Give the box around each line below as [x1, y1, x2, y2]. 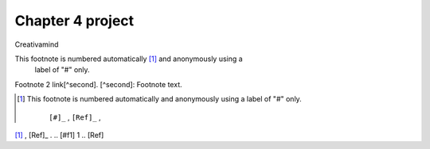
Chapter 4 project [14, 12, 135, 29]
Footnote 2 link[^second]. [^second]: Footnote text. [14, 79, 182, 89]
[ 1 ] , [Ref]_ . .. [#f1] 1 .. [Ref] [14, 130, 104, 139]
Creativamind [14, 40, 59, 49]
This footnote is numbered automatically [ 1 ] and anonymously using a [14, 54, 243, 63]
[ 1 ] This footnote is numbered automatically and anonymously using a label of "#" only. [17, 94, 302, 104]
